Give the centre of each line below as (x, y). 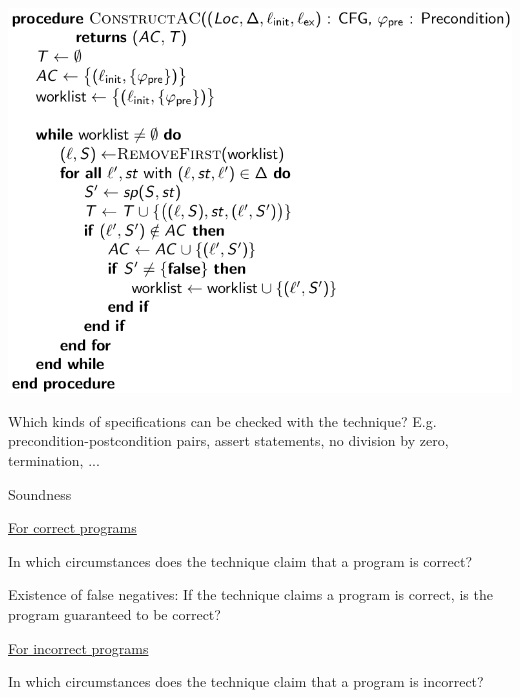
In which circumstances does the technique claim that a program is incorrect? (246, 681)
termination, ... (54, 460)
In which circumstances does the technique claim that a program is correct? (240, 560)
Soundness (40, 493)
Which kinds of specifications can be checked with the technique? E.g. (222, 420)
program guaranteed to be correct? (114, 614)
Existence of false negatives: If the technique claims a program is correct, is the (250, 594)
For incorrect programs (78, 647)
